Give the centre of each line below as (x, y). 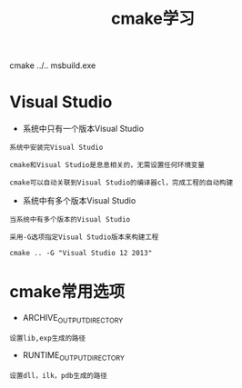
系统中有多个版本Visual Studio (79, 201)
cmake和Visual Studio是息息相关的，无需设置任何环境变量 (107, 165)
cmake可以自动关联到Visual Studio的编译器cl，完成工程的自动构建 (121, 183)
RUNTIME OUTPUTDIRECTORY (74, 356)
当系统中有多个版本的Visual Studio (70, 220)
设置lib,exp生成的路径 (48, 338)
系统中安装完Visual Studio (56, 148)
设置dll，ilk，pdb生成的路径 (58, 375)
